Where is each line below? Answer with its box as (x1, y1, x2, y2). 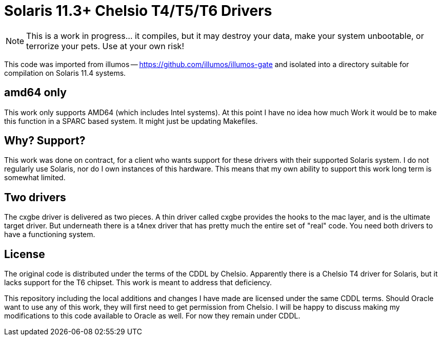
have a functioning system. (4, 230, 95, 239)
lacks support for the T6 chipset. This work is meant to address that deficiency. (4, 278, 272, 287)
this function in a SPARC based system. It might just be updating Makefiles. (4, 116, 258, 125)
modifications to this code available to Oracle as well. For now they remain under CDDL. (4, 311, 300, 321)
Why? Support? (4, 134, 86, 147)
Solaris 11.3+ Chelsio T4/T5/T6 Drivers (4, 2, 272, 19)
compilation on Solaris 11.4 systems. (4, 68, 126, 77)
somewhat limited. (4, 173, 66, 182)
